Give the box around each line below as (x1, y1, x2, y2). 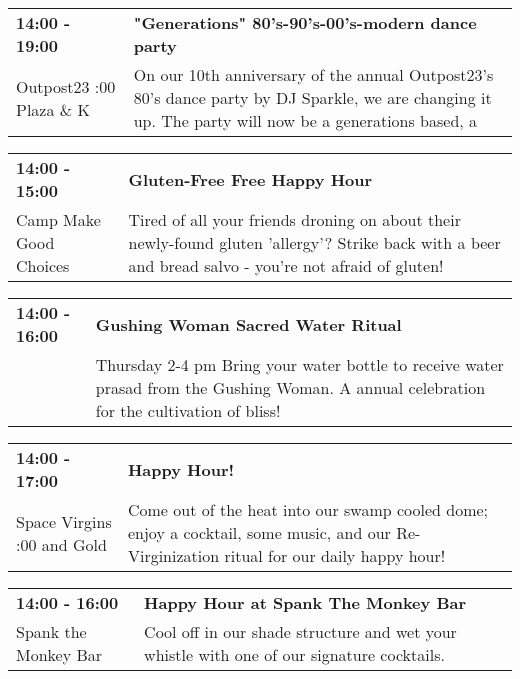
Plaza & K (16, 97, 91, 121)
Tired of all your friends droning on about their (128, 208, 461, 231)
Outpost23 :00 (16, 74, 116, 98)
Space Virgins (16, 509, 112, 533)
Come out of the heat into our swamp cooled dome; (127, 498, 489, 521)
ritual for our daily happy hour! (224, 544, 446, 567)
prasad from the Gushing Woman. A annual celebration (95, 376, 486, 399)
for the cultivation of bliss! (95, 399, 281, 422)
